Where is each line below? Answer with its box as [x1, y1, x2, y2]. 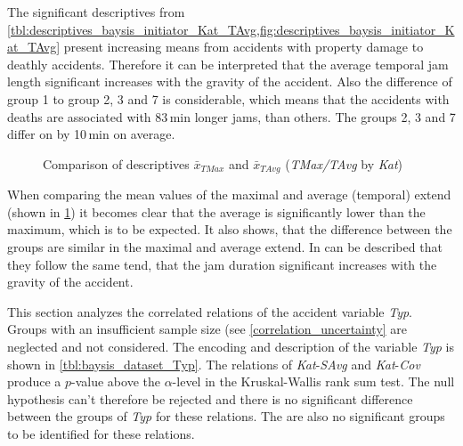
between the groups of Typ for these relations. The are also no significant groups [7, 407, 445, 426]
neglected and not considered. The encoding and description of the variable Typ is [7, 337, 454, 355]
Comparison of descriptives [43, 154, 190, 173]
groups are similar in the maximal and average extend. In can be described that [7, 237, 443, 255]
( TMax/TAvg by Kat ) [285, 154, 403, 173]
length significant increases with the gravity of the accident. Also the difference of [7, 72, 452, 91]
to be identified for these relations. [7, 424, 195, 442]
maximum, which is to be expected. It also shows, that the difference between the [7, 220, 452, 239]
